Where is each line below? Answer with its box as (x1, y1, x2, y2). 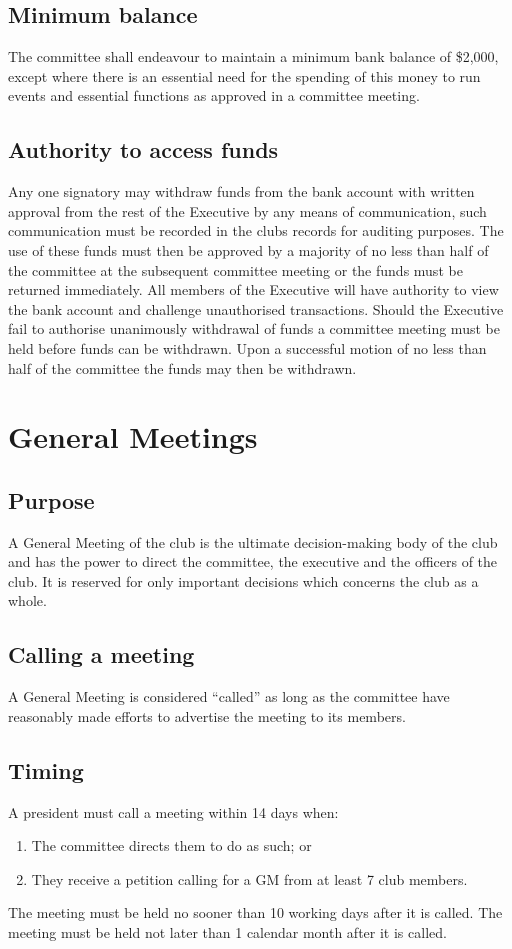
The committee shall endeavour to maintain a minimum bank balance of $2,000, (8, 46, 499, 67)
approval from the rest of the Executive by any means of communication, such (8, 200, 487, 221)
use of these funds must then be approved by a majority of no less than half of (8, 239, 489, 260)
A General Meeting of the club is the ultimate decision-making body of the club (8, 531, 498, 552)
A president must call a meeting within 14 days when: (8, 801, 339, 822)
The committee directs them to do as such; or (31, 835, 312, 856)
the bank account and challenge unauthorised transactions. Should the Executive (8, 298, 504, 319)
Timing (8, 754, 84, 785)
